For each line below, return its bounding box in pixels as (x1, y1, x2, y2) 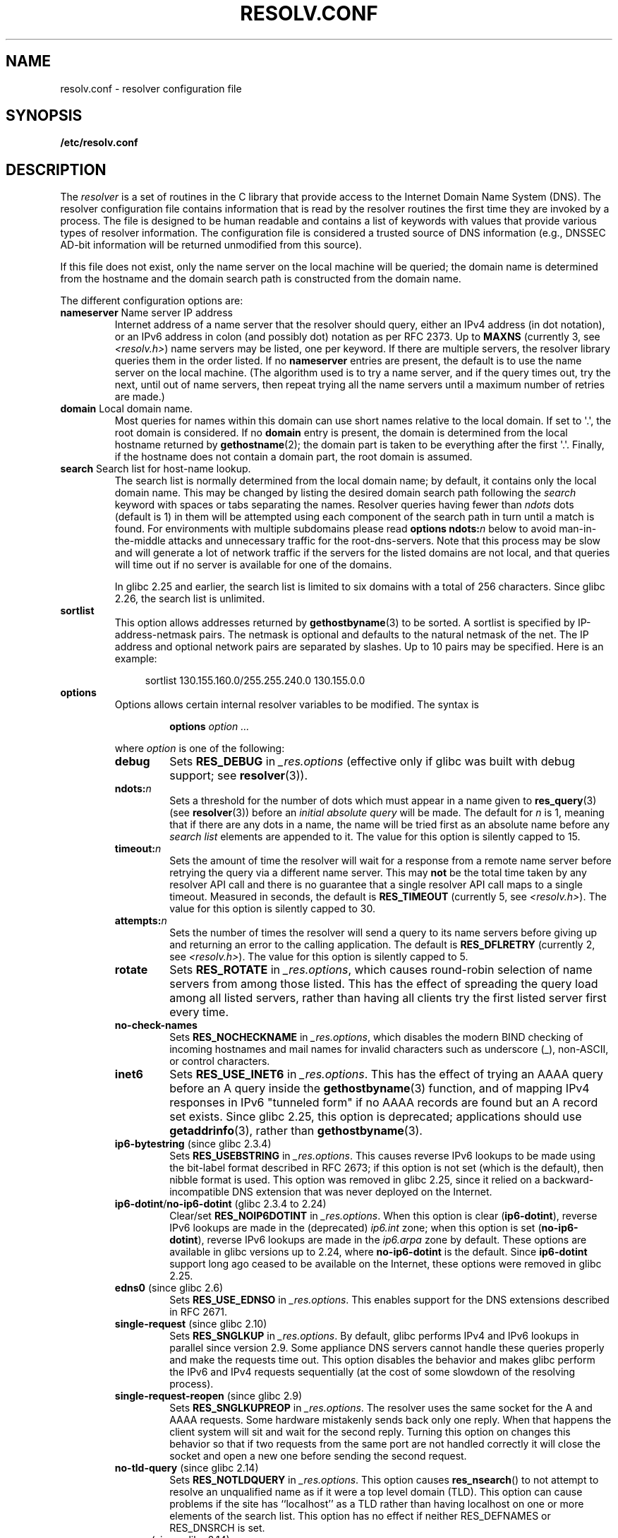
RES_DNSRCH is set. (169, 1522, 265, 1534)
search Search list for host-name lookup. (60, 463, 251, 475)
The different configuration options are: (60, 294, 243, 307)
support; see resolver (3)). (169, 768, 308, 783)
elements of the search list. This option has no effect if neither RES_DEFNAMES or (169, 1510, 551, 1522)
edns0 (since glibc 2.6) (114, 1282, 224, 1294)
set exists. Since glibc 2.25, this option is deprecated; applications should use (169, 1109, 582, 1124)
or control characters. (169, 1055, 270, 1068)
